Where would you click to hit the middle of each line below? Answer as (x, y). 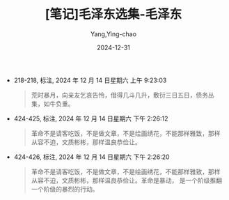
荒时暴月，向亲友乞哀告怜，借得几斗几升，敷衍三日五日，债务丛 (123, 95)
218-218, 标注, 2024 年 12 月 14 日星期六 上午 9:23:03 (90, 80)
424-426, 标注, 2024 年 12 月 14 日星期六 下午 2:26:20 (92, 157)
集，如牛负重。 (53, 103)
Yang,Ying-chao (113, 34)
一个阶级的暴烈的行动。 (65, 189)
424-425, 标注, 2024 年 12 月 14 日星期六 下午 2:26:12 (91, 118)
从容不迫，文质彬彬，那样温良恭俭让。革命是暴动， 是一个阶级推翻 (127, 180)
